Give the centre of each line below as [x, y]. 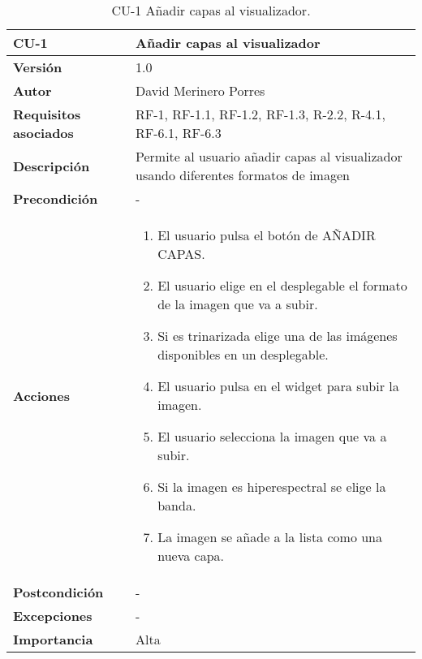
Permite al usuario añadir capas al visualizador [269, 156]
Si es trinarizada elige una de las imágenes [278, 336]
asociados [43, 133]
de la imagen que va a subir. [238, 304]
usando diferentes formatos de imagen [243, 175]
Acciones [41, 395]
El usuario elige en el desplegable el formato [282, 285]
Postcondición [58, 592]
